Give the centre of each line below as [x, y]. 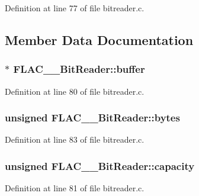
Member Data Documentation [99, 39]
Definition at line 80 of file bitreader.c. [75, 91]
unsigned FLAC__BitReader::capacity [100, 166]
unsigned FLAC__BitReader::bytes [92, 118]
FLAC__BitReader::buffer [79, 69]
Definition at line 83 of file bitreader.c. [75, 139]
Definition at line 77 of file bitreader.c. [75, 8]
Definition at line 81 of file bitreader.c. [75, 188]
